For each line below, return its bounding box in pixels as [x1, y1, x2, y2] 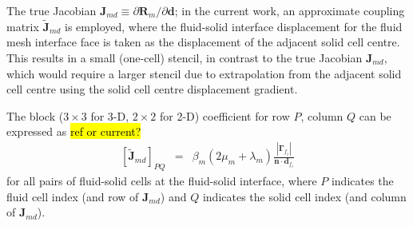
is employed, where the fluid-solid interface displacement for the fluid [65, 18, 403, 34]
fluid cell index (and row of [6, 188, 139, 204]
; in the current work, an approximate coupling [174, 2, 405, 18]
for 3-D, [90, 107, 129, 124]
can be [359, 107, 391, 124]
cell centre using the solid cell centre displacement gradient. [6, 81, 298, 97]
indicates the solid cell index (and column [202, 188, 407, 204]
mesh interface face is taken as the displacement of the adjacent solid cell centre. [6, 34, 400, 50]
